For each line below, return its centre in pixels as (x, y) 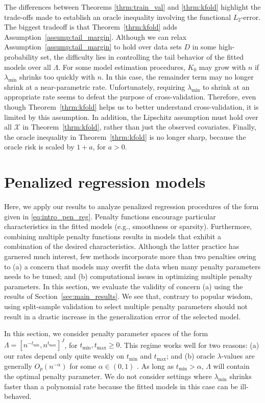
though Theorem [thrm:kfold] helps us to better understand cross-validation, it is (131, 106)
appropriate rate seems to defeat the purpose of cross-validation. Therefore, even (130, 97)
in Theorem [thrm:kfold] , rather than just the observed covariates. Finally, (139, 127)
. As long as (155, 366)
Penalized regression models (105, 182)
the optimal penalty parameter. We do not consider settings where (108, 376)
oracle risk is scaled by (39, 147)
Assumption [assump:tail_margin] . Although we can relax (95, 36)
